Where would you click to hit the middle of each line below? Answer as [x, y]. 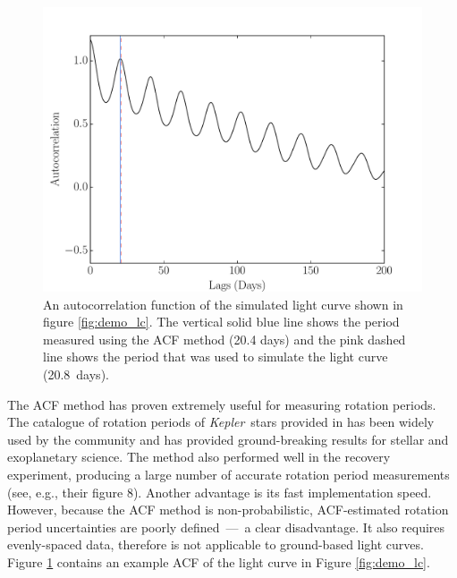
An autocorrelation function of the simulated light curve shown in [223, 304]
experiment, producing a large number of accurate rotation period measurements [228, 474]
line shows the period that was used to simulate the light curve [216, 357]
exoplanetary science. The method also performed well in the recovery [199, 457]
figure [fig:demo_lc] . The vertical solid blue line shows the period [221, 322]
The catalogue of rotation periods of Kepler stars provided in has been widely [221, 422]
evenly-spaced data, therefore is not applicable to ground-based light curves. [216, 544]
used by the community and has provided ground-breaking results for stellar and [228, 439]
